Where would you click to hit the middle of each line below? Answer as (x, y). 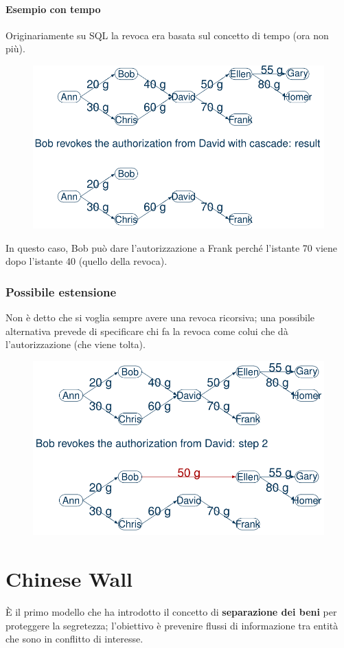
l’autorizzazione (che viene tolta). (76, 344)
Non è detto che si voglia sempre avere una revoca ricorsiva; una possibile (160, 317)
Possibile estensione (61, 291)
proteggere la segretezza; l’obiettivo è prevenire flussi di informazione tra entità (172, 625)
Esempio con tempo (53, 9)
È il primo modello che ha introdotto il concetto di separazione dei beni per (171, 612)
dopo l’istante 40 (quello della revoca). (87, 261)
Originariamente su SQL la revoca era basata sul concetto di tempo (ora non (167, 35)
